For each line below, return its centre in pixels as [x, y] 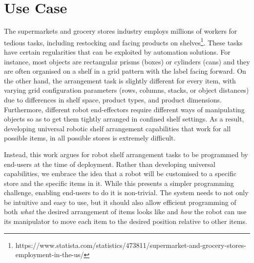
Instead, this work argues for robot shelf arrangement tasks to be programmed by [126, 154]
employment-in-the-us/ [50, 254]
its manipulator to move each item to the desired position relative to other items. [126, 221]
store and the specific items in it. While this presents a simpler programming [119, 183]
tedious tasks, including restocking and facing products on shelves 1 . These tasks [123, 41]
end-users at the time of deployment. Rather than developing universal [110, 164]
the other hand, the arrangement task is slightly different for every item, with [120, 80]
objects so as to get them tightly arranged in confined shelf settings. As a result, [124, 119]
